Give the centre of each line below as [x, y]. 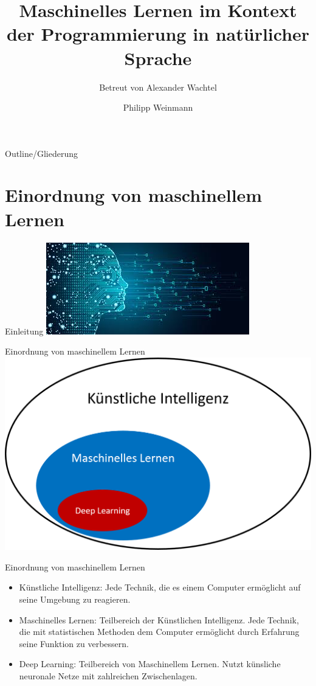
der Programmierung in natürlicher [158, 34]
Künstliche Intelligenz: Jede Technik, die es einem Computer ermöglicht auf [160, 587]
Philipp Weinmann [158, 107]
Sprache [158, 57]
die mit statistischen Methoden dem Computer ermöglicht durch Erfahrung [159, 632]
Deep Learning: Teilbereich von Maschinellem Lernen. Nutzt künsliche [150, 664]
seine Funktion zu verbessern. [74, 643]
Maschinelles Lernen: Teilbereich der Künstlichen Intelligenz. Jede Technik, [159, 619]
